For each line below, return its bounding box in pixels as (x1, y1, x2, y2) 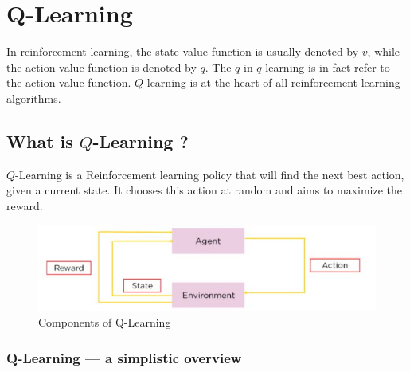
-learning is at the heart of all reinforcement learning (143, 74, 400, 91)
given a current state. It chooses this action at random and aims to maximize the (6, 182, 403, 198)
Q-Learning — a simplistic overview (6, 347, 242, 367)
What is (6, 128, 73, 153)
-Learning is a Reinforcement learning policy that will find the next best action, (15, 166, 404, 182)
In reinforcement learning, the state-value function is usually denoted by (6, 43, 359, 60)
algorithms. (6, 89, 61, 106)
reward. (6, 197, 43, 213)
